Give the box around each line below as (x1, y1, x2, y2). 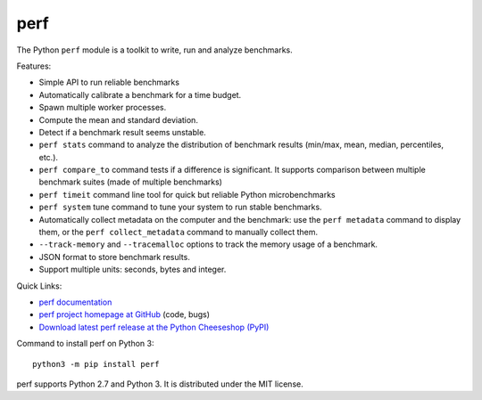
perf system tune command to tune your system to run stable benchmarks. (38, 201, 322, 213)
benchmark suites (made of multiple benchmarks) (38, 176, 223, 187)
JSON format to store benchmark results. (38, 251, 191, 262)
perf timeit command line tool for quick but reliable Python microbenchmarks (38, 189, 336, 200)
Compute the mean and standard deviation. (38, 114, 198, 125)
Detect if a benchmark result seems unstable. (38, 127, 207, 137)
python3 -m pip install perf (32, 359, 160, 369)
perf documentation (38, 297, 112, 307)
